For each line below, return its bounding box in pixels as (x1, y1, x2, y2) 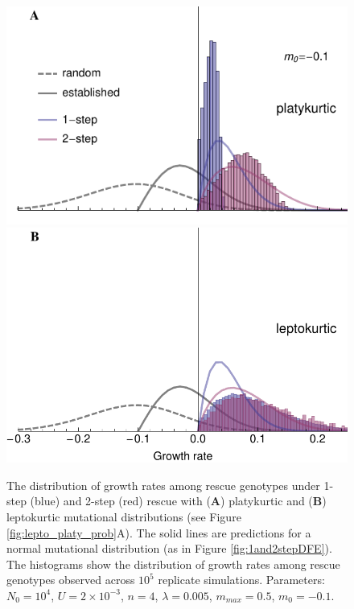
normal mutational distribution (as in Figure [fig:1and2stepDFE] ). (6, 540, 332, 557)
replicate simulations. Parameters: (158, 571, 325, 588)
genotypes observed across (6, 571, 135, 588)
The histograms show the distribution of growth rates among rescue (6, 555, 340, 572)
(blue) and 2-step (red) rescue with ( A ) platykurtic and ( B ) (30, 492, 327, 509)
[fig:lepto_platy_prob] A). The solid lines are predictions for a (6, 524, 311, 541)
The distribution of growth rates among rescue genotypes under (6, 476, 320, 493)
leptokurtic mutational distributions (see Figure (6, 508, 241, 525)
